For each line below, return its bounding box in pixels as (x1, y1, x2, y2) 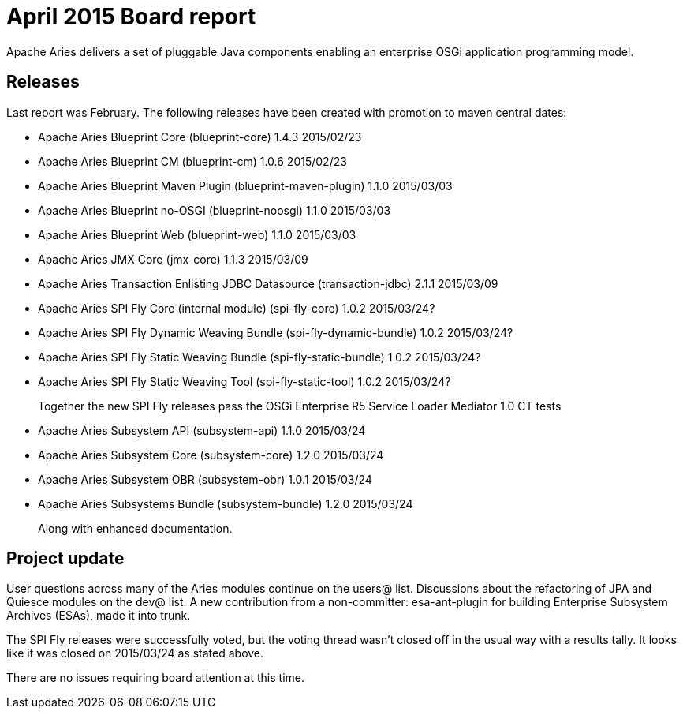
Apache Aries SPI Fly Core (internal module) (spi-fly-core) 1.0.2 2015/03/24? (38, 301, 435, 315)
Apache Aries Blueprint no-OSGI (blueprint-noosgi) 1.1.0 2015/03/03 (38, 203, 391, 217)
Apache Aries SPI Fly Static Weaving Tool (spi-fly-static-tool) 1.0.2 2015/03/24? (38, 374, 451, 388)
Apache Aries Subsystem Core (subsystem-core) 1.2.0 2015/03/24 (38, 447, 384, 462)
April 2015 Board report (6, 3, 256, 30)
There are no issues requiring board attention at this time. (6, 671, 304, 685)
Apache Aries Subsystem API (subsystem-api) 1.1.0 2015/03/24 (38, 423, 366, 437)
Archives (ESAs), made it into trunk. (6, 608, 191, 623)
